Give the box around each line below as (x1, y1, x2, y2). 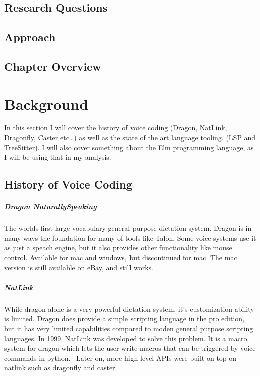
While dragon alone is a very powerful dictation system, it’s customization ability (4, 303, 254, 314)
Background (4, 93, 89, 114)
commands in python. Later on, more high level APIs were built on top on (4, 352, 237, 363)
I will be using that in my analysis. (4, 152, 111, 162)
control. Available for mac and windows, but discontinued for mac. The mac (4, 252, 237, 262)
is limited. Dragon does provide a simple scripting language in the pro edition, (4, 313, 245, 324)
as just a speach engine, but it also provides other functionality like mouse (4, 242, 232, 253)
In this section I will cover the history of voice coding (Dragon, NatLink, (4, 122, 227, 133)
